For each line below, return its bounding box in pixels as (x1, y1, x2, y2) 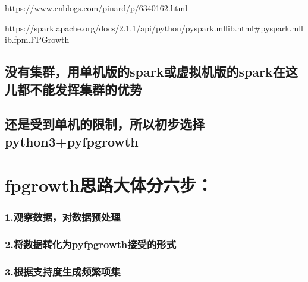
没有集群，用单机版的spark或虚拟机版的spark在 (5, 62, 285, 81)
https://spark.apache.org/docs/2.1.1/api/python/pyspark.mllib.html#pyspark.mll (5, 21, 303, 34)
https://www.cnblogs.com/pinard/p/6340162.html (5, 2, 188, 14)
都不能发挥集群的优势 (17, 80, 142, 98)
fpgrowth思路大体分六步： (5, 173, 213, 197)
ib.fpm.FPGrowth (5, 33, 70, 46)
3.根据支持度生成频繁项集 (5, 264, 121, 279)
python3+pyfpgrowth (5, 132, 139, 150)
